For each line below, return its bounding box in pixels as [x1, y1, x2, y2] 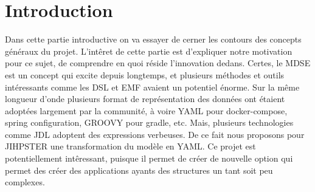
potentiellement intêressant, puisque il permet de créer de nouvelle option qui [5, 152, 293, 165]
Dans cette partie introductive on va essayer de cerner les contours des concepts [5, 33, 302, 46]
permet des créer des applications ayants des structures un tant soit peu [5, 163, 273, 176]
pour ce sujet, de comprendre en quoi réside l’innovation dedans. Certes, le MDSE [5, 57, 311, 69]
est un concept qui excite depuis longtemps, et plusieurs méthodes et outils [5, 68, 285, 81]
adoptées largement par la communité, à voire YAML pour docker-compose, [5, 104, 288, 117]
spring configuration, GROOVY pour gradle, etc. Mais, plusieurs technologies [5, 116, 294, 129]
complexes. [5, 176, 45, 188]
